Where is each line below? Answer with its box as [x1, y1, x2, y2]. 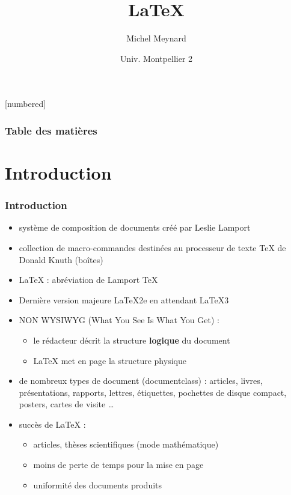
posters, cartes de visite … [19, 398, 114, 410]
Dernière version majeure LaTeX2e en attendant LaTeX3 [19, 293, 229, 306]
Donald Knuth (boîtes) [19, 253, 103, 266]
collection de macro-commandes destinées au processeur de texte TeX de [19, 241, 286, 254]
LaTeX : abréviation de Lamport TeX [19, 273, 158, 286]
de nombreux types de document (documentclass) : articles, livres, [19, 374, 263, 387]
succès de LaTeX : [19, 418, 86, 430]
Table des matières [5, 123, 97, 138]
